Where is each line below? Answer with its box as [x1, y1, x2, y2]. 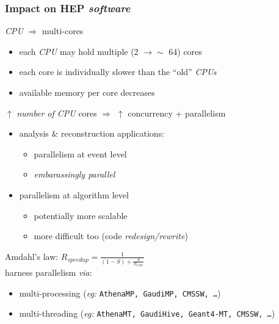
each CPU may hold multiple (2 [19, 45, 139, 57]
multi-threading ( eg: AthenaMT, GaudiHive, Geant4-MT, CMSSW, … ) [19, 307, 275, 320]
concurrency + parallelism [128, 106, 226, 119]
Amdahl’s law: [5, 250, 59, 262]
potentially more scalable [34, 209, 128, 221]
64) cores [168, 45, 202, 57]
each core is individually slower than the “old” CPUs [19, 65, 217, 78]
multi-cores [42, 24, 84, 37]
